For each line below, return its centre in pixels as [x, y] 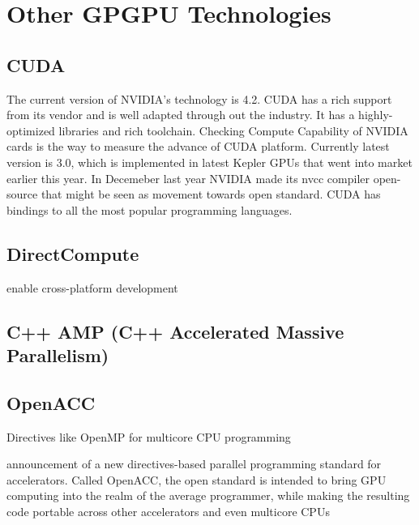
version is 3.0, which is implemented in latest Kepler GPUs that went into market [209, 162]
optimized [31, 130]
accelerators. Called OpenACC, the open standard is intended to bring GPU [197, 479]
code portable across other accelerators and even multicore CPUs [168, 511]
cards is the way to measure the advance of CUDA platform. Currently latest [198, 146]
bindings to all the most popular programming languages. [150, 209]
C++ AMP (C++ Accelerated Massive [175, 331]
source [22, 194]
